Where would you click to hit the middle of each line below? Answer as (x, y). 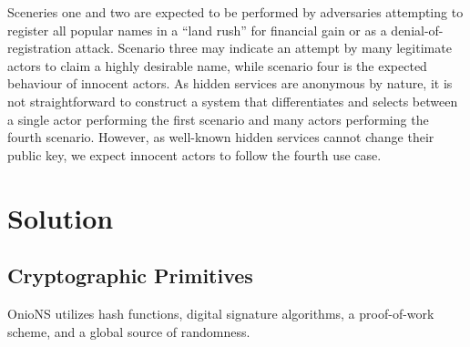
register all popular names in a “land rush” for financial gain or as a (197, 30)
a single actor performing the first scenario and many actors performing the (218, 119)
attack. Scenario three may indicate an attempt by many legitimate (263, 48)
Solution (61, 217)
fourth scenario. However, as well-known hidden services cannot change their (221, 137)
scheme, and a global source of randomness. (129, 331)
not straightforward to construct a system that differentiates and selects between (233, 101)
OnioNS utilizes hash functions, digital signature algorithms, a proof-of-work (221, 313)
